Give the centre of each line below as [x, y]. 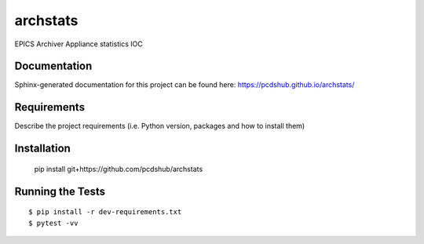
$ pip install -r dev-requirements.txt [105, 212]
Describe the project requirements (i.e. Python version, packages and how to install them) [160, 126]
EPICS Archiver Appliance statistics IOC [79, 44]
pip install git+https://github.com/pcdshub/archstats [119, 169]
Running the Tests [60, 191]
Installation [42, 149]
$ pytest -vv [53, 223]
